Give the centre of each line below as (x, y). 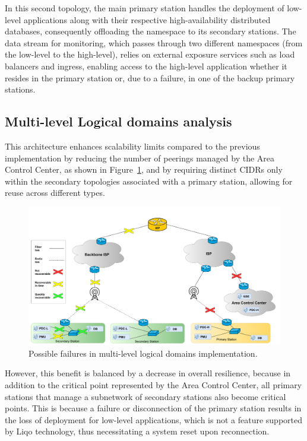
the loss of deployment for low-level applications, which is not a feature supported (154, 419)
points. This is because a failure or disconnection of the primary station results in (153, 408)
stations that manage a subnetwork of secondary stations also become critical (145, 396)
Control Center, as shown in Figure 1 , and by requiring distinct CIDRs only (144, 169)
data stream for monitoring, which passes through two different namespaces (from (154, 42)
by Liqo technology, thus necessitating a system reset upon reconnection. (137, 431)
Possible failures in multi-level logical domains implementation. (143, 353)
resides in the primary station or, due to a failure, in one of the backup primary (150, 77)
